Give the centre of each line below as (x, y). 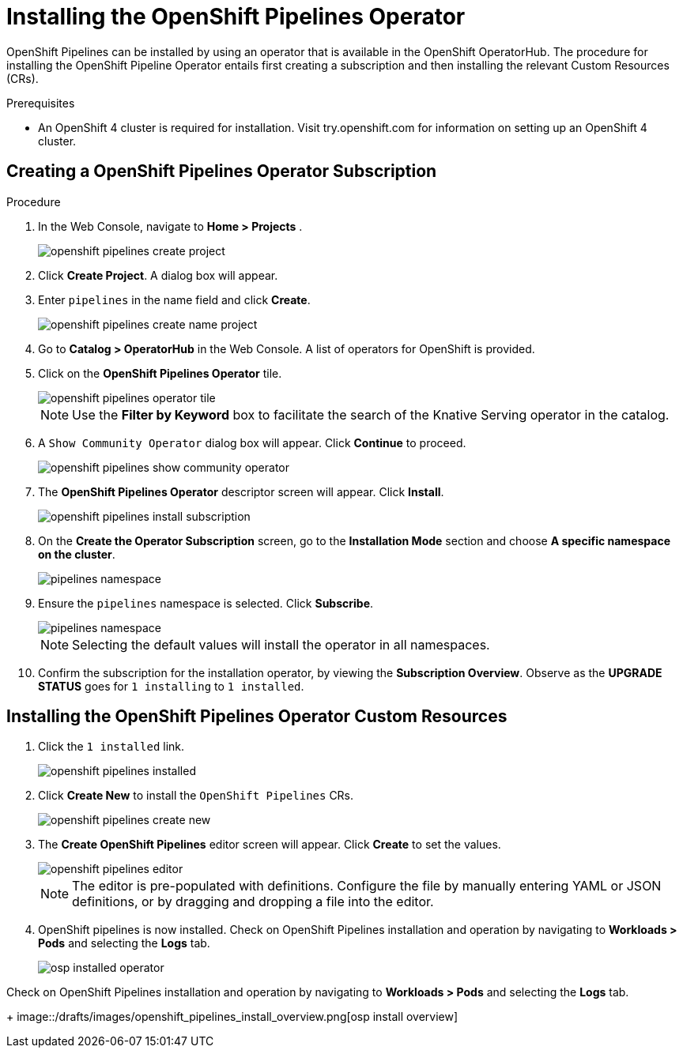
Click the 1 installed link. (111, 747)
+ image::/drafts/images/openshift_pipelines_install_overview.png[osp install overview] (232, 1017)
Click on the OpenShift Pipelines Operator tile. (160, 373)
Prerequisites (41, 103)
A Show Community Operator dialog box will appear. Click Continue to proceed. (252, 442)
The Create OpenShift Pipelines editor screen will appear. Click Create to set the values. (270, 845)
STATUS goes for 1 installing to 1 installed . (171, 686)
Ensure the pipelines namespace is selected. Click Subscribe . (206, 603)
